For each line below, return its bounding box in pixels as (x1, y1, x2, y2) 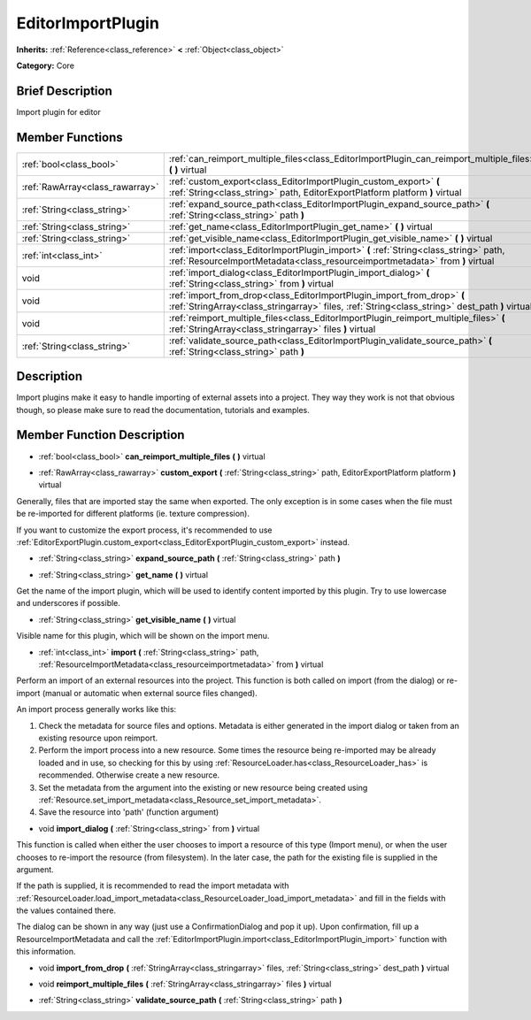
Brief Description (16, 83, 112, 98)
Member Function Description (16, 427, 185, 442)
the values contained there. (16, 905, 117, 916)
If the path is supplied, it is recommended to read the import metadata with (16, 880, 289, 891)
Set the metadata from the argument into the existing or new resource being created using (38, 782, 368, 793)
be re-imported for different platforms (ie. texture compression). (16, 509, 250, 519)
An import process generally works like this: (16, 704, 177, 715)
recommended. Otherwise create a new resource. (38, 770, 220, 780)
